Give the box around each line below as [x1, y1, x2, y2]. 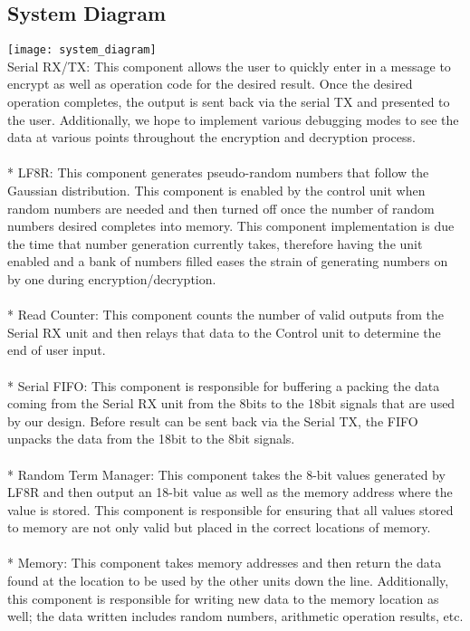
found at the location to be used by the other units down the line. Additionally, [7, 571, 449, 590]
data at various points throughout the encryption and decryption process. [7, 128, 416, 147]
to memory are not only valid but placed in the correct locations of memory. [7, 518, 431, 537]
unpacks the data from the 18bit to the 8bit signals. [7, 429, 295, 448]
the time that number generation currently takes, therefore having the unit [7, 234, 423, 253]
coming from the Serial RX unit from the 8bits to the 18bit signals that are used [7, 394, 456, 413]
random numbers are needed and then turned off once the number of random [7, 198, 435, 217]
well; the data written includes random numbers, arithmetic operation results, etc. [7, 607, 464, 626]
